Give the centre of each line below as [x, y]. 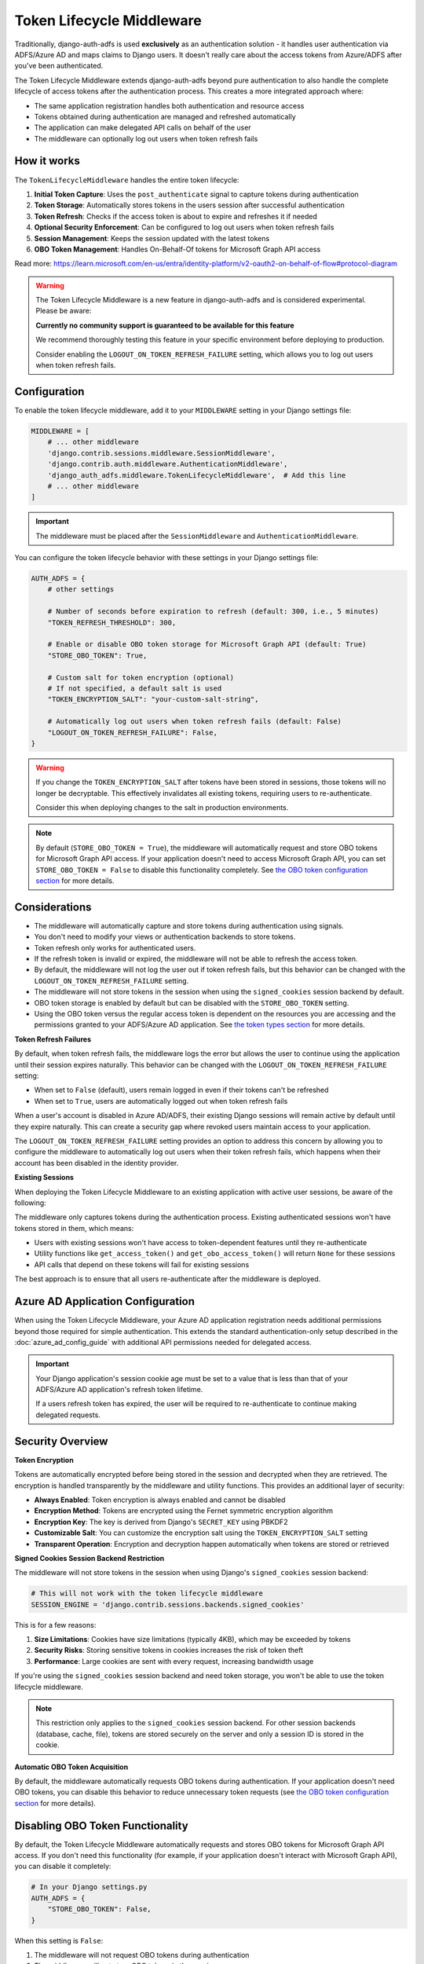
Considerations [53, 907]
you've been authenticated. [59, 66]
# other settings [81, 590]
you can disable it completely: [63, 1867]
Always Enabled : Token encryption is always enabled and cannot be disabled [160, 1500]
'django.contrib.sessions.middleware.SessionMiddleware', [161, 453]
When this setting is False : [59, 1940]
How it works [47, 161]
